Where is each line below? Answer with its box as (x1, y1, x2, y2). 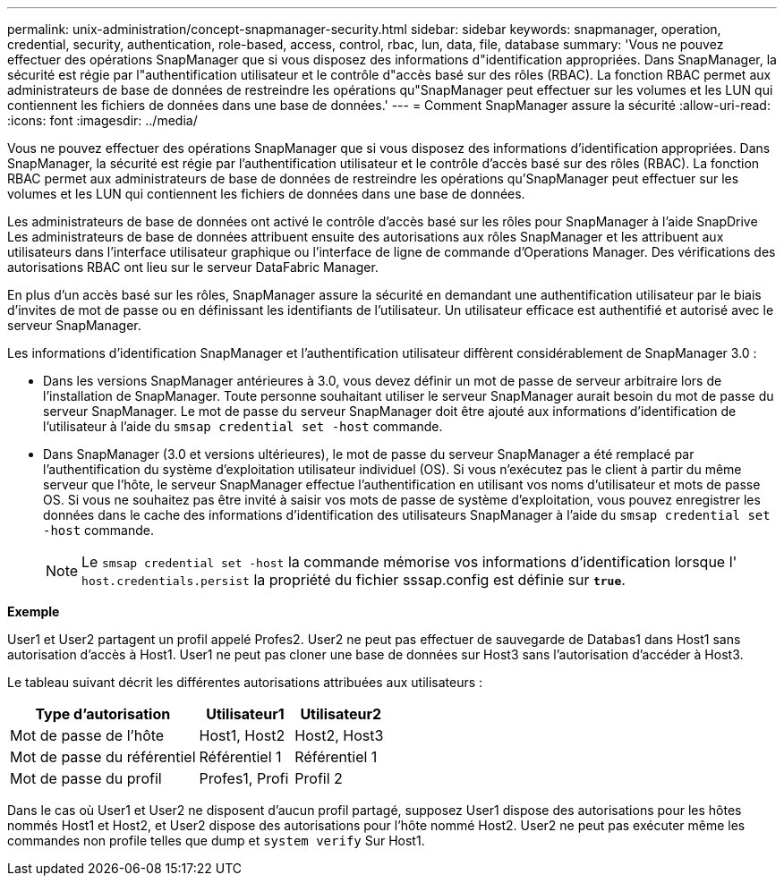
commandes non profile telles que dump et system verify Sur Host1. (7, 833, 425, 848)
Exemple (7, 604, 60, 619)
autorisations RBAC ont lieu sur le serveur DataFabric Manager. (7, 259, 379, 275)
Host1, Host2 (199, 726, 285, 744)
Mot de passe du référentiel (10, 748, 196, 766)
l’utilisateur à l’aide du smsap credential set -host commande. (43, 419, 443, 434)
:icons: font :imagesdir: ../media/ (7, 113, 198, 128)
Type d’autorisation (35, 705, 171, 723)
